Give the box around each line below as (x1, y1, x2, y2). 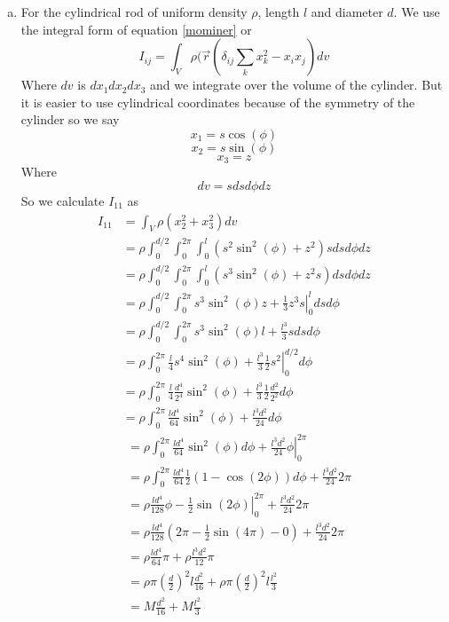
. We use (393, 3, 440, 20)
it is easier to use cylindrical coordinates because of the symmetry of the (20, 92, 415, 111)
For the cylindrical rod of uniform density (20, 3, 248, 20)
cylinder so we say (20, 110, 120, 129)
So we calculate (20, 192, 105, 210)
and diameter (311, 3, 383, 20)
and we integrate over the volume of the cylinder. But (149, 75, 443, 94)
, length (257, 3, 300, 20)
